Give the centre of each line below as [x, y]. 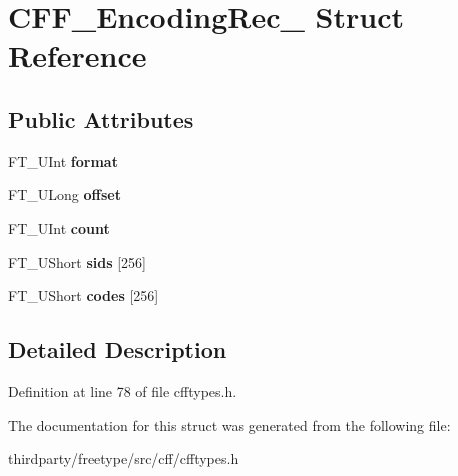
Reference [77, 55]
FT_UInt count [59, 227]
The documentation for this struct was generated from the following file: [229, 424]
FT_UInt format [63, 160]
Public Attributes [101, 118]
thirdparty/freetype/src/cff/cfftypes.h [123, 458]
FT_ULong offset [64, 194]
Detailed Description [117, 349]
